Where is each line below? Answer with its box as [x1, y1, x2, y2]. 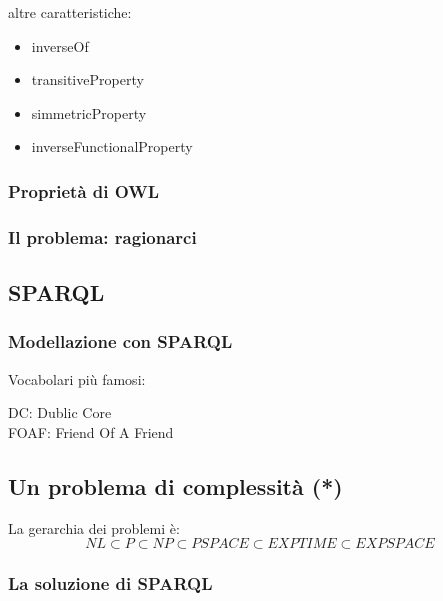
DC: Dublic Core [8, 402, 112, 423]
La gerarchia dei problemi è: [8, 517, 180, 538]
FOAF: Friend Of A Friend [8, 421, 174, 442]
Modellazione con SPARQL [8, 329, 233, 354]
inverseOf [31, 35, 89, 56]
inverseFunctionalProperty [31, 136, 193, 157]
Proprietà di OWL [8, 178, 160, 203]
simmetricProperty [31, 102, 147, 123]
